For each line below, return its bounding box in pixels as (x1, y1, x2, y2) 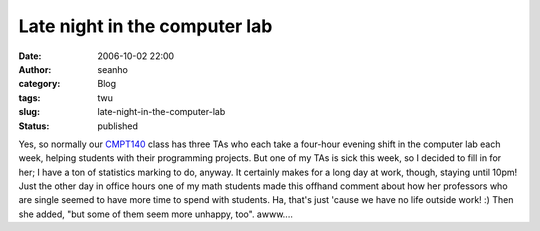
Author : (18, 63, 52, 75)
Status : (18, 120, 50, 132)
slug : (18, 106, 40, 118)
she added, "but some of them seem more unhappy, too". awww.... (18, 208, 294, 220)
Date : (18, 50, 42, 62)
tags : (18, 91, 41, 104)
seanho (97, 63, 129, 75)
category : (18, 78, 61, 90)
